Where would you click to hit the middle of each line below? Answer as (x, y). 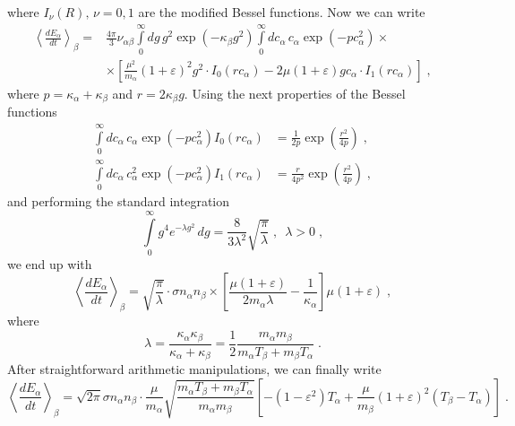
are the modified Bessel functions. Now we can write (282, 12)
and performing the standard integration (119, 201)
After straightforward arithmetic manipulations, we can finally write (194, 369)
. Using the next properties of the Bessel (295, 93)
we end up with (50, 263)
